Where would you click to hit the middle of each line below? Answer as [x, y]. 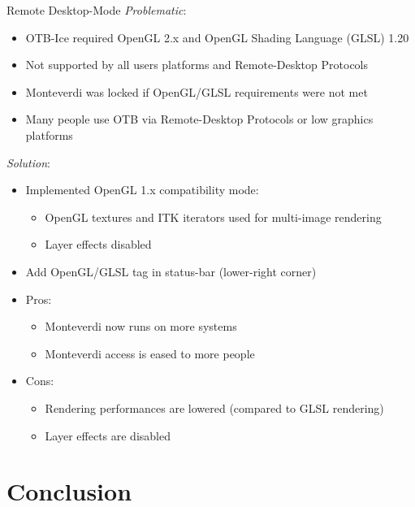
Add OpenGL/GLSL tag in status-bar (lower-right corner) [171, 271]
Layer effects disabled [98, 244]
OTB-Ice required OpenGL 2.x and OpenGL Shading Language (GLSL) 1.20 [217, 37]
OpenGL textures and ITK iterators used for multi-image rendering [213, 217]
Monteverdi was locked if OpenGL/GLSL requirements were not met [197, 91]
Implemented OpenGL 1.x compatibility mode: [142, 190]
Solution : [28, 162]
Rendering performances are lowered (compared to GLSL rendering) [214, 407]
